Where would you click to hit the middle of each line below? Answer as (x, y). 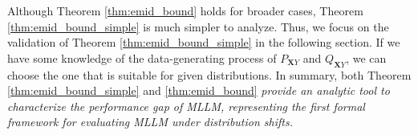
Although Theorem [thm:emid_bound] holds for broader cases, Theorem (185, 10)
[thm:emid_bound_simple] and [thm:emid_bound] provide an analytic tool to (199, 90)
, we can (366, 57)
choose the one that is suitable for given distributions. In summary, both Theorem (209, 74)
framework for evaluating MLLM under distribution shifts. (150, 122)
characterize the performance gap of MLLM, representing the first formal (186, 106)
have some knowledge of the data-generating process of (142, 57)
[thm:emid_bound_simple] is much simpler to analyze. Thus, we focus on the (198, 26)
